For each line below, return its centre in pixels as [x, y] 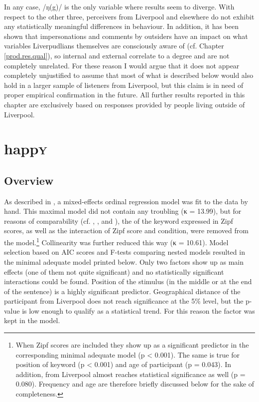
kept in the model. [32, 320]
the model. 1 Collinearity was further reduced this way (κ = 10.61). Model [116, 241]
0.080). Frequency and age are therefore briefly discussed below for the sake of [135, 384]
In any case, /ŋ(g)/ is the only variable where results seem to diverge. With [119, 6]
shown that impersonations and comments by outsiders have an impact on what [126, 36]
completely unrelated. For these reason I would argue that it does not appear [122, 65]
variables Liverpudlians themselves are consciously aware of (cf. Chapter [114, 46]
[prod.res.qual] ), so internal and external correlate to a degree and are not [117, 55]
